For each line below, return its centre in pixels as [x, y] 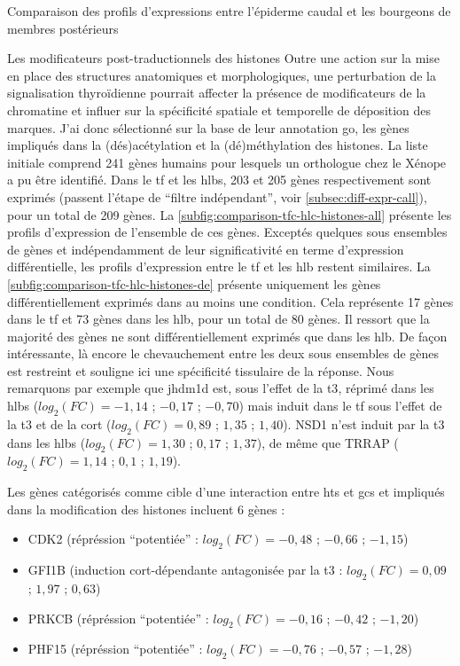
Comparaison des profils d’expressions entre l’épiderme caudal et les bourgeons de [229, 11]
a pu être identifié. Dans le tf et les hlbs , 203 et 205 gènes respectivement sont [219, 180]
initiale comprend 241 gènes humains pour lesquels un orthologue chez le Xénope [227, 162]
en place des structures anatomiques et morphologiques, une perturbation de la [222, 75]
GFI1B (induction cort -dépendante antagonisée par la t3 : [185, 570]
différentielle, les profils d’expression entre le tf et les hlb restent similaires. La [219, 266]
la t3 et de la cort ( [59, 423]
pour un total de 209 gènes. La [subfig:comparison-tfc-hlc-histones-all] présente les [230, 214]
